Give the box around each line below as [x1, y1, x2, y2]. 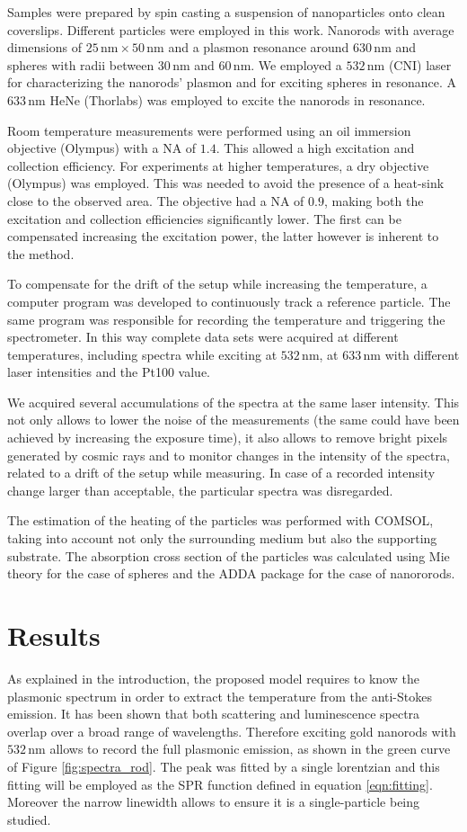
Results [7, 617, 101, 653]
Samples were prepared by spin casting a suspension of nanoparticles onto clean [7, 3, 445, 21]
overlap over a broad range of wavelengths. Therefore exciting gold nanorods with [7, 721, 456, 740]
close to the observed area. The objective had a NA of [7, 191, 304, 210]
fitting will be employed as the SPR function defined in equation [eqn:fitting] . [7, 774, 433, 793]
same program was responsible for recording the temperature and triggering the [7, 309, 445, 328]
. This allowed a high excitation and [216, 139, 415, 157]
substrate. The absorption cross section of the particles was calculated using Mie [7, 546, 450, 565]
